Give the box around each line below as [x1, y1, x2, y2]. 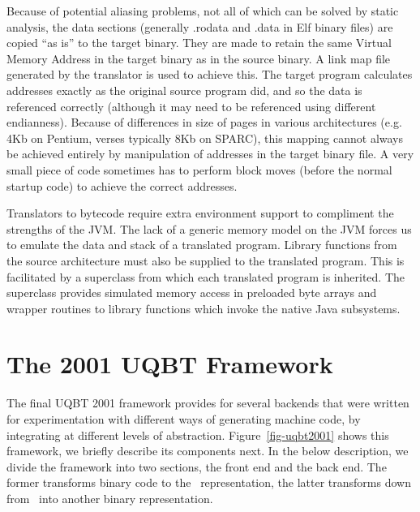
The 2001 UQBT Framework [6, 347, 333, 381]
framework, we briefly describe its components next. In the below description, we [6, 442, 409, 459]
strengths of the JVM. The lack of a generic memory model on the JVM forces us [6, 220, 412, 237]
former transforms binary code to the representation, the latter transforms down [6, 474, 411, 491]
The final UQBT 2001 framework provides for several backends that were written [6, 394, 409, 411]
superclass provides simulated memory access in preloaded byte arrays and [6, 284, 377, 301]
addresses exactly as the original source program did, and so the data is [6, 81, 362, 98]
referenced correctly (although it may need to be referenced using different [6, 97, 376, 114]
